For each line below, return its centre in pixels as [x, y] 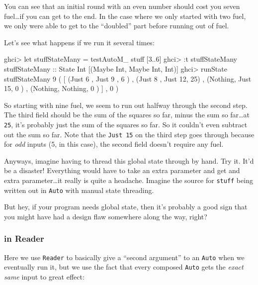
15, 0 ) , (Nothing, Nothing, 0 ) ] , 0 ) [61, 88]
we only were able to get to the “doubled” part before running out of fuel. [117, 26]
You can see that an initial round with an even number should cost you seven [122, 6]
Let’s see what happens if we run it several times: [79, 42]
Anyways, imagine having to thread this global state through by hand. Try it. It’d [129, 160]
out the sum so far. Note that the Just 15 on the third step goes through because [129, 134]
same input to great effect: [44, 277]
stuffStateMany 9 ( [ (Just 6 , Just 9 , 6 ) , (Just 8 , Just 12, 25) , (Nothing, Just [128, 78]
